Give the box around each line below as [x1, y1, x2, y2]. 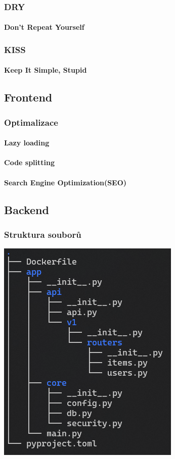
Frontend [4, 89, 53, 105]
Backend [4, 201, 49, 217]
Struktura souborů [4, 228, 81, 240]
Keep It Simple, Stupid [4, 65, 87, 75]
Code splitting [4, 157, 55, 168]
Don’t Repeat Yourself [4, 22, 84, 32]
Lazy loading [4, 137, 50, 148]
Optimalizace [4, 116, 58, 128]
